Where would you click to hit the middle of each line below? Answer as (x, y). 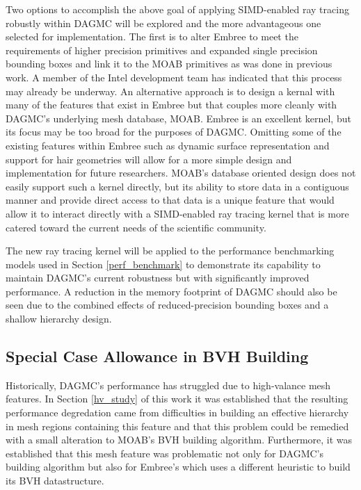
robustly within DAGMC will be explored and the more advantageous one (163, 23)
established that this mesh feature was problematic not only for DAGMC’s (165, 453)
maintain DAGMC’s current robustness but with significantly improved (158, 278)
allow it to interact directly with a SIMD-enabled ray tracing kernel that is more (177, 213)
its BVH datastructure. (55, 481)
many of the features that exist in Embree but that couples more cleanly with (171, 105)
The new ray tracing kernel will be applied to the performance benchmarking (170, 251)
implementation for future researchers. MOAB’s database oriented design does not (181, 173)
